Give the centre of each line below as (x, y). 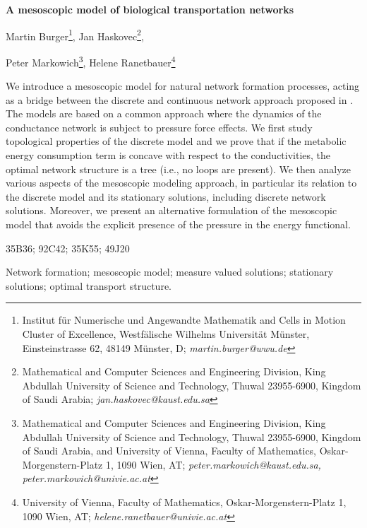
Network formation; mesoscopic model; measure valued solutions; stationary (170, 272)
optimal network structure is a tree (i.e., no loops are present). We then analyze (178, 169)
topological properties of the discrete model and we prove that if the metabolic (176, 141)
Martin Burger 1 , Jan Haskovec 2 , (75, 35)
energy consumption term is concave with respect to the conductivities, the (168, 155)
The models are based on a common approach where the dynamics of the (164, 113)
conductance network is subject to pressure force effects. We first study (159, 127)
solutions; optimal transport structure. (89, 285)
